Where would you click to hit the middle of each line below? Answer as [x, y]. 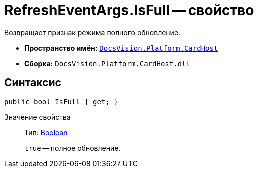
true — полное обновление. [73, 148]
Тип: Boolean [46, 132]
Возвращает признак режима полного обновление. [92, 32]
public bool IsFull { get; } [61, 102]
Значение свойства [37, 117]
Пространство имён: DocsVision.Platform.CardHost [121, 48]
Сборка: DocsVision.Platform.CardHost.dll [107, 63]
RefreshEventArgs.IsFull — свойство [129, 10]
